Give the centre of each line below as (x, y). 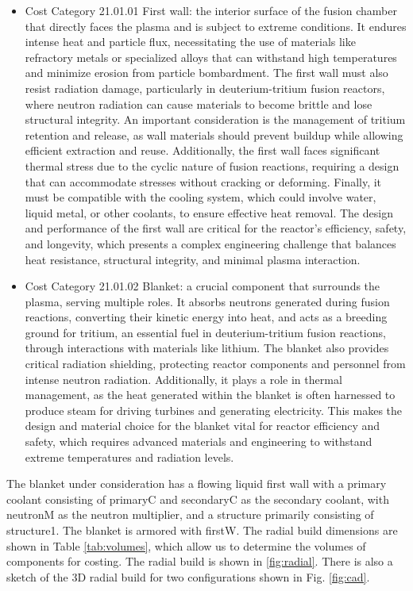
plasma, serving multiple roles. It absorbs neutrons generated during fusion (207, 301)
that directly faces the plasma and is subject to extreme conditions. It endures (216, 26)
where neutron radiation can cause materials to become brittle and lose (199, 104)
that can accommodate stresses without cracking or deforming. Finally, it (203, 181)
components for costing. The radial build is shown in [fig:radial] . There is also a (200, 561)
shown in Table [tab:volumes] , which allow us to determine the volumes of (186, 545)
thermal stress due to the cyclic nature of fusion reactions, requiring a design (212, 165)
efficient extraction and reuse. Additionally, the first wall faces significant (203, 150)
